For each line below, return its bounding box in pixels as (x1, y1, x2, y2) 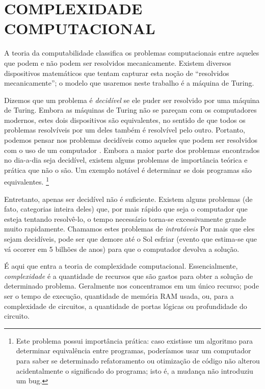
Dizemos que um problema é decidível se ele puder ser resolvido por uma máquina (4, 94, 260, 105)
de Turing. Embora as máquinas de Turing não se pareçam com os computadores (4, 105, 257, 115)
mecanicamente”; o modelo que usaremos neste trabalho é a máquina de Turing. (4, 77, 254, 88)
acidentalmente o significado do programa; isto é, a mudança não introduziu (16, 365, 253, 376)
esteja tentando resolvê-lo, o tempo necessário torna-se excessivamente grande (4, 213, 247, 224)
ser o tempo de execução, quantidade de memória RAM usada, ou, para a (4, 291, 234, 301)
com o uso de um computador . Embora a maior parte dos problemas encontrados (4, 144, 260, 155)
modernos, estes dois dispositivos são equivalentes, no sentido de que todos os (4, 114, 246, 125)
